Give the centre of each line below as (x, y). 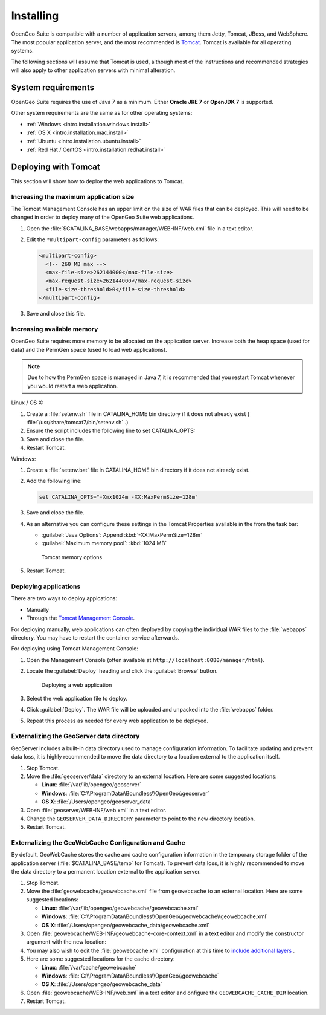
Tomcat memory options (72, 557)
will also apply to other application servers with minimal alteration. (93, 70)
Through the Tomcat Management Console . (81, 618)
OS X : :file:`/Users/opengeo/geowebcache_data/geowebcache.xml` (126, 925)
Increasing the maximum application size (73, 196)
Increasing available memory (55, 329)
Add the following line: (54, 481)
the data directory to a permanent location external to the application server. (106, 872)
